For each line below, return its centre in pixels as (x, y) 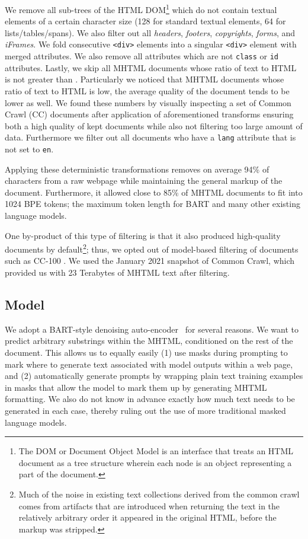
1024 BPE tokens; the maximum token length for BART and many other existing (153, 204)
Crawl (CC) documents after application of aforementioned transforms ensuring (149, 114)
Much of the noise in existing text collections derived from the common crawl (159, 494)
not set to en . (29, 149)
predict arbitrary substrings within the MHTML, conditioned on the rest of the (149, 341)
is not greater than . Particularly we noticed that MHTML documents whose (145, 79)
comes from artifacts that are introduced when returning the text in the (149, 505)
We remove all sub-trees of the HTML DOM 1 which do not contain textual (141, 9)
